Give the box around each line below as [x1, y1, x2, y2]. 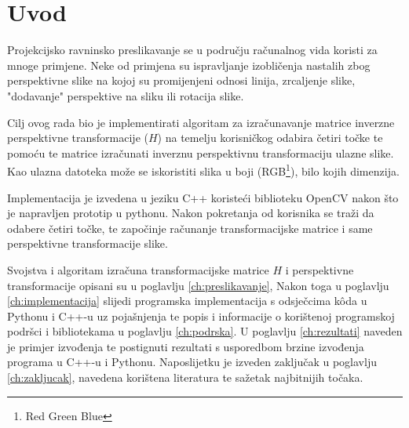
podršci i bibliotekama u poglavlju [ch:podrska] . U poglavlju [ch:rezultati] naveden [7, 323, 403, 339]
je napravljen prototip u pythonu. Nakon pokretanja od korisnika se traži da [7, 205, 374, 221]
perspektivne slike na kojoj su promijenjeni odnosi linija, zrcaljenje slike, [7, 72, 356, 89]
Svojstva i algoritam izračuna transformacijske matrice [7, 261, 269, 277]
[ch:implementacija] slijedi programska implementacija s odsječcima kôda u [7, 292, 367, 309]
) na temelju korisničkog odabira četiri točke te [157, 129, 383, 146]
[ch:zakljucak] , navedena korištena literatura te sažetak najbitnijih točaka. [7, 369, 363, 386]
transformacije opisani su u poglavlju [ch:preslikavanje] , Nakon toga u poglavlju [7, 277, 389, 293]
